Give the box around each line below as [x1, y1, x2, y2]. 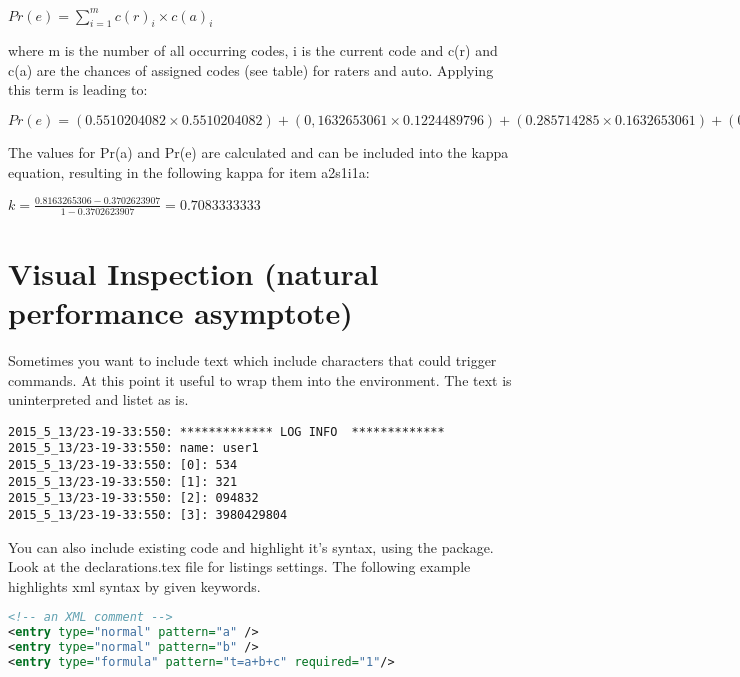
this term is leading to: [8, 79, 148, 100]
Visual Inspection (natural [8, 252, 379, 293]
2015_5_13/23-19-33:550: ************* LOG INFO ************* [8, 424, 445, 439]
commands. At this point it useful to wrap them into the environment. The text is [8, 369, 512, 390]
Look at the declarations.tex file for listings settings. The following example [8, 556, 471, 577]
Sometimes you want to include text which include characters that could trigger [8, 349, 497, 370]
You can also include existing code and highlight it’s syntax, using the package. [8, 536, 494, 557]
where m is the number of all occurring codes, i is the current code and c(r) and [8, 40, 498, 61]
